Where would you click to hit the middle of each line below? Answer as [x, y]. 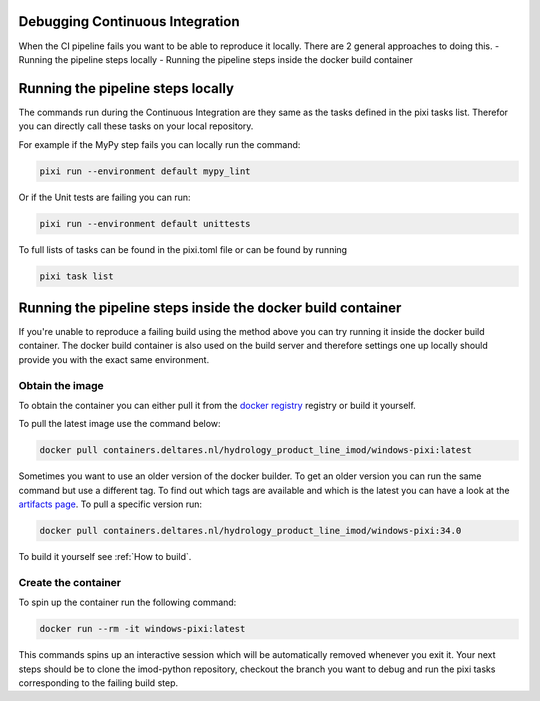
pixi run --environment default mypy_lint [145, 171]
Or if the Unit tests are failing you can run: [104, 197]
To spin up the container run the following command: [127, 602]
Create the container [70, 582]
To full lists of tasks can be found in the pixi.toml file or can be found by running [183, 249]
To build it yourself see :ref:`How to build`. [105, 557]
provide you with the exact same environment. [114, 359]
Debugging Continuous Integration [129, 21]
